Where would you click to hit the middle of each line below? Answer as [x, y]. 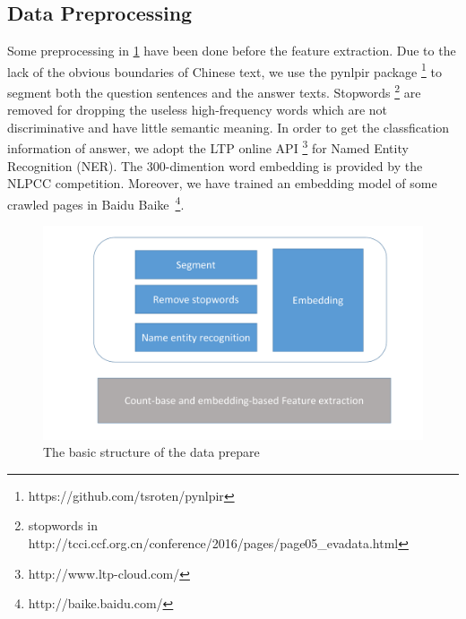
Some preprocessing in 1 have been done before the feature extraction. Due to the [232, 51]
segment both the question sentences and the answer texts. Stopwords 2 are [214, 91]
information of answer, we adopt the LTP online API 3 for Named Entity [208, 147]
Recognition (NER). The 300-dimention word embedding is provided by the [215, 165]
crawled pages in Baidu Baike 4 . [96, 202]
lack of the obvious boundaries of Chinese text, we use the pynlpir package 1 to [224, 70]
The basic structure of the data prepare [151, 452]
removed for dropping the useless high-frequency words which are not [198, 110]
